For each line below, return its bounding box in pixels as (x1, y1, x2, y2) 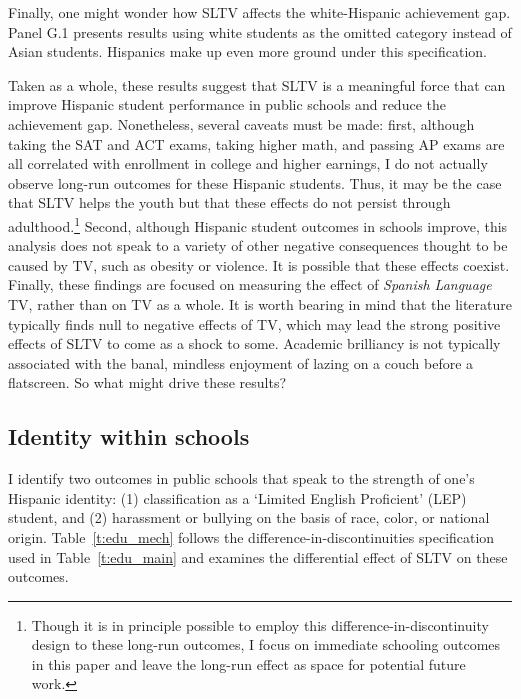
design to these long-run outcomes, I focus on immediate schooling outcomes (31, 634, 501, 655)
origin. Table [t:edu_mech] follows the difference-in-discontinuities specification (8, 526, 495, 547)
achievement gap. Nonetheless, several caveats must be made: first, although (8, 113, 475, 134)
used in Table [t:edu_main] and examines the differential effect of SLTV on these (8, 546, 508, 567)
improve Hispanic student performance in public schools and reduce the (8, 94, 446, 115)
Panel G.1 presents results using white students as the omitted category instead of (8, 21, 512, 42)
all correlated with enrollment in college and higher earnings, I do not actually (8, 153, 488, 174)
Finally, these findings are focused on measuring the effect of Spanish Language (8, 274, 492, 295)
